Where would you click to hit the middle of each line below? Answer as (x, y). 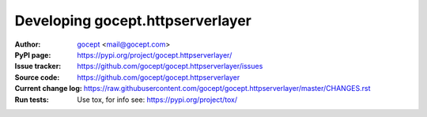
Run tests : (32, 100)
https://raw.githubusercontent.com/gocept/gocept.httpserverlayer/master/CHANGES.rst (227, 89)
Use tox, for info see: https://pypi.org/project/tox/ (157, 100)
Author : (28, 44)
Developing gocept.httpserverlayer (133, 21)
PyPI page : (33, 55)
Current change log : (48, 89)
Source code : (37, 77)
